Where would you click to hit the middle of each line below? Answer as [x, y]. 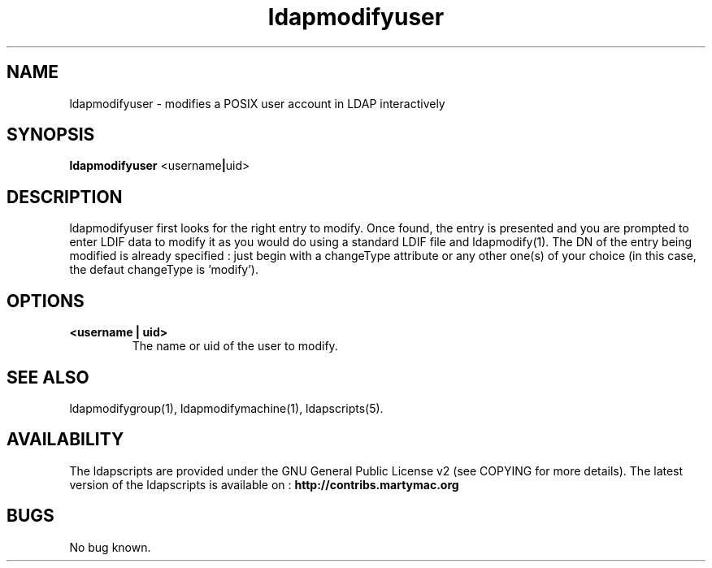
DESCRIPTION [65, 197]
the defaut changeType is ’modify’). [164, 270]
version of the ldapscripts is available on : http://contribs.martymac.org [264, 484]
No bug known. [110, 547]
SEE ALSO [48, 377]
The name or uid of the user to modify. [235, 346]
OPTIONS [46, 301]
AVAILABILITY [65, 440]
